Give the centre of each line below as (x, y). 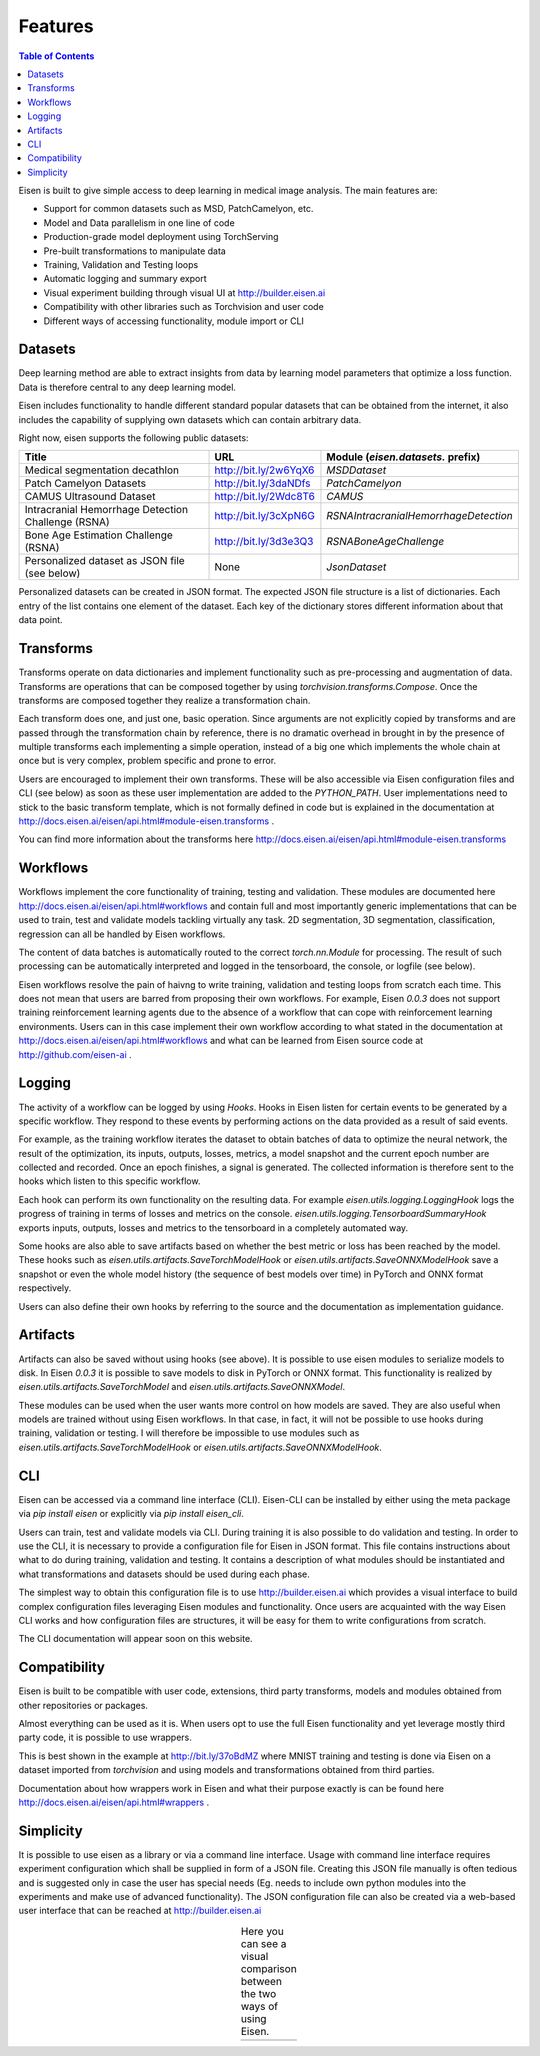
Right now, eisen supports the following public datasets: (133, 438)
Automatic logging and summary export (125, 279)
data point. (41, 620)
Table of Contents (56, 56)
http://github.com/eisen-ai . (75, 1054)
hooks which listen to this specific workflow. (109, 1181)
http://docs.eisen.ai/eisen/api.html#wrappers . (114, 1802)
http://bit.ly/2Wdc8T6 (264, 497)
